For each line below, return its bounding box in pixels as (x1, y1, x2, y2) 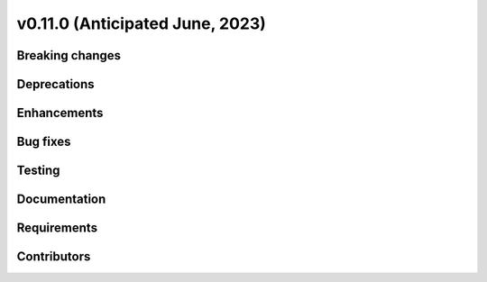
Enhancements (16, 105, 104, 121)
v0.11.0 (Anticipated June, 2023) (16, 14, 266, 33)
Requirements (16, 221, 98, 236)
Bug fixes (16, 134, 71, 150)
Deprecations (16, 77, 95, 92)
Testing (16, 163, 60, 178)
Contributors (16, 249, 91, 265)
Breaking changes (16, 48, 122, 63)
